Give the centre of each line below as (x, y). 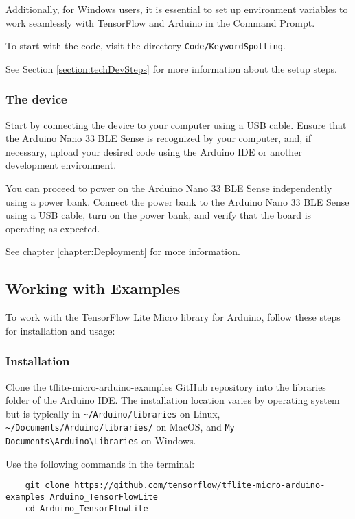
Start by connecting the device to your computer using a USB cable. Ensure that (176, 124)
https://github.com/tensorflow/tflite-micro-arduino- (200, 486)
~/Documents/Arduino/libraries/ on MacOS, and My (120, 427)
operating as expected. (53, 228)
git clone (47, 486)
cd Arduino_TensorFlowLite (87, 508)
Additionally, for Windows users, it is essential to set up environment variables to (177, 9)
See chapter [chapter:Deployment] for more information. (123, 251)
